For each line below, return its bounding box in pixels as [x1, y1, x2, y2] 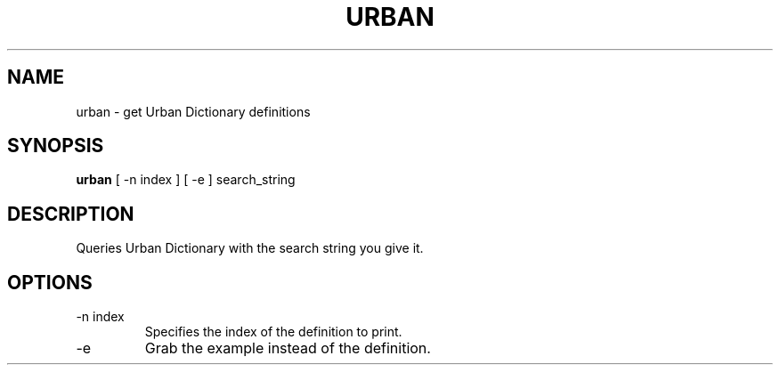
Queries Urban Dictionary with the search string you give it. [76, 240, 424, 256]
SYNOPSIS [7, 134, 104, 158]
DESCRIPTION [7, 202, 134, 225]
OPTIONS [7, 271, 93, 294]
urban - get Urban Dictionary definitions [76, 103, 311, 119]
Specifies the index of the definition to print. [144, 324, 402, 340]
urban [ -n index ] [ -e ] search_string [76, 172, 296, 188]
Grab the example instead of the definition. [144, 339, 431, 358]
